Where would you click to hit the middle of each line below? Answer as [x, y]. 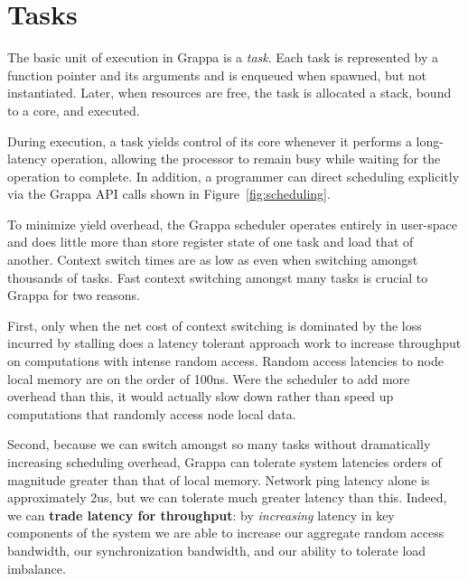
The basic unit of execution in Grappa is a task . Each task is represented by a [223, 57]
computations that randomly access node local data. [152, 413]
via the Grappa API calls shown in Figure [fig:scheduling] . [169, 194]
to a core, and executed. [74, 110]
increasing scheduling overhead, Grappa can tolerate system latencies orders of [225, 462]
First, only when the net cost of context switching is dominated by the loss [215, 325]
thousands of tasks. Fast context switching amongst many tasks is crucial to [218, 277]
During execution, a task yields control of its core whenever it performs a [210, 141]
